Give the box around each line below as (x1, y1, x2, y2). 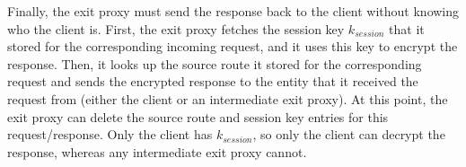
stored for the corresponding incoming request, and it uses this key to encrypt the (7, 37, 458, 56)
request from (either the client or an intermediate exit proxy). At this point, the (7, 89, 448, 108)
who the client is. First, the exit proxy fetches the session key (7, 19, 345, 38)
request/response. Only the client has (7, 125, 213, 144)
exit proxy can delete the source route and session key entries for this (7, 107, 389, 126)
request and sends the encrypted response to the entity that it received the (7, 72, 418, 91)
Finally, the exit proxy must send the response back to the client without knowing (7, 2, 460, 20)
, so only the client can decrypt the (252, 125, 445, 144)
